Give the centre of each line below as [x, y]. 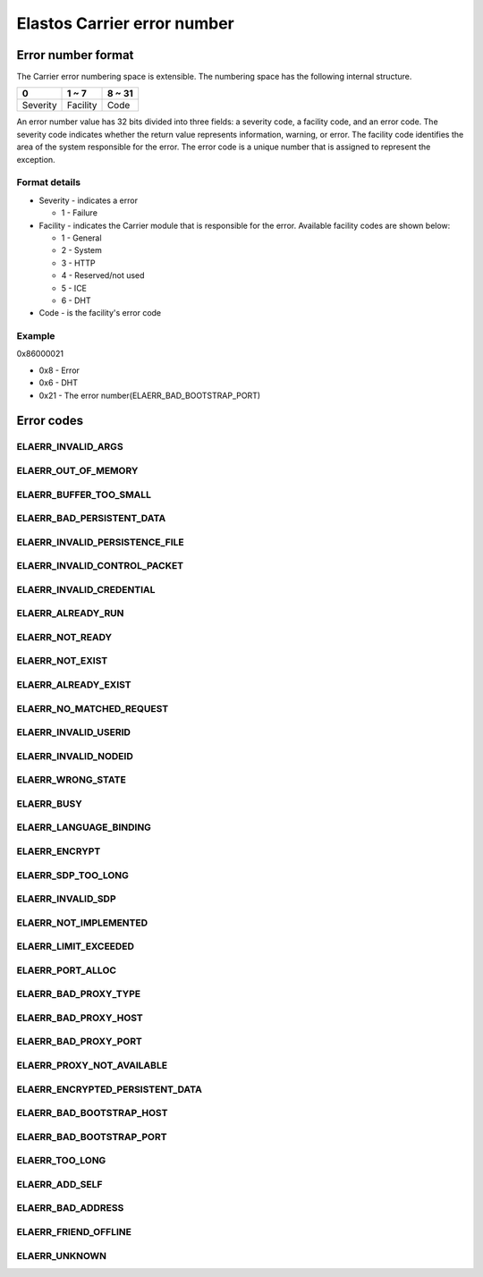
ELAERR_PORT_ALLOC [66, 970]
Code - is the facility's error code [100, 313]
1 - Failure [80, 213]
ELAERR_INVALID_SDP [66, 899]
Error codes [50, 421]
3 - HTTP [78, 263]
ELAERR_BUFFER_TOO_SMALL [84, 495]
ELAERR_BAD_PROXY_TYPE [79, 994]
